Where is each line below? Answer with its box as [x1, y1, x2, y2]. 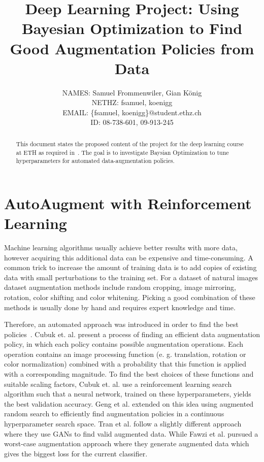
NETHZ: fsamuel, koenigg [91, 97, 173, 108]
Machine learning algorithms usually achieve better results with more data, [4, 242, 238, 252]
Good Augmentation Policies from [10, 38, 254, 58]
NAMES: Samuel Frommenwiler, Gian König [62, 87, 202, 97]
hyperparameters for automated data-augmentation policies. [16, 156, 175, 165]
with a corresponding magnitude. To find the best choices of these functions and [4, 369, 254, 379]
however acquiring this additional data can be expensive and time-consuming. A [4, 252, 253, 262]
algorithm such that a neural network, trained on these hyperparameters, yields [4, 388, 251, 399]
